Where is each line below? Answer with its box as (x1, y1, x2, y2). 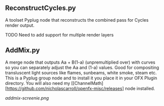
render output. (5, 22, 35, 28)
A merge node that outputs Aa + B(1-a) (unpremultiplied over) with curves (5, 59, 156, 65)
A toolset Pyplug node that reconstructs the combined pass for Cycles (5, 17, 149, 23)
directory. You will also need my (5, 80, 70, 86)
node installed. (124, 85, 155, 91)
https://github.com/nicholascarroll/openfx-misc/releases (6, 85, 122, 91)
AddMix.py (5, 46, 40, 55)
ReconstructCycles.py (5, 4, 76, 12)
